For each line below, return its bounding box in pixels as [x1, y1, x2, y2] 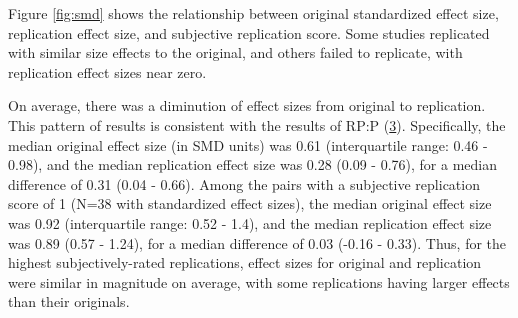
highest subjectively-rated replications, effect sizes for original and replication [8, 252, 482, 273]
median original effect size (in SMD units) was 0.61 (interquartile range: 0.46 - [8, 134, 488, 155]
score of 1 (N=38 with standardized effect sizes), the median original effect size [8, 193, 492, 214]
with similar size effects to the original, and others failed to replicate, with [8, 42, 463, 63]
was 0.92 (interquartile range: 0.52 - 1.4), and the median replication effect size [8, 212, 492, 233]
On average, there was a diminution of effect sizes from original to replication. [8, 95, 486, 116]
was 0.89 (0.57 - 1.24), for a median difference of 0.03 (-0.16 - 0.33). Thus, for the [8, 232, 507, 253]
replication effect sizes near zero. [8, 61, 207, 82]
